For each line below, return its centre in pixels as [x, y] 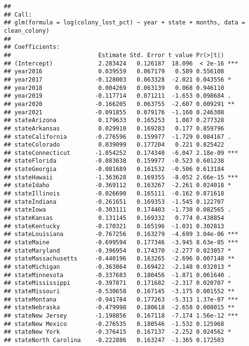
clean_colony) [27, 31]
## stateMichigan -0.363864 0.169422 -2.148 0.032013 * [118, 267]
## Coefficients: [32, 47]
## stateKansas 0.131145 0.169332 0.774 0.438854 [114, 218]
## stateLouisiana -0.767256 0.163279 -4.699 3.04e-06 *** [121, 234]
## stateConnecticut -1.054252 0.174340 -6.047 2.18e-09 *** [121, 153]
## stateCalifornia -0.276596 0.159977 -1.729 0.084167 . [118, 137]
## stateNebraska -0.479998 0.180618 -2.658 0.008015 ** [119, 308]
